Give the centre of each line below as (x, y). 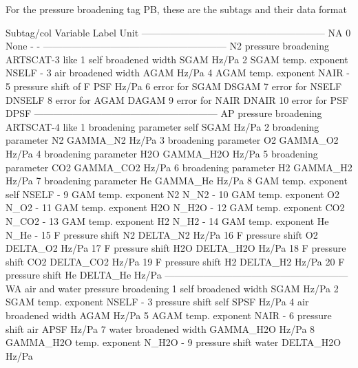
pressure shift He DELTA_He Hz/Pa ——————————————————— (177, 275)
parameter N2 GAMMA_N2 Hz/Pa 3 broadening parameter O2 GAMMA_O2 (172, 140)
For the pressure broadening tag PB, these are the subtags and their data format (176, 9)
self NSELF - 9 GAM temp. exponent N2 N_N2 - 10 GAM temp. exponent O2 (173, 194)
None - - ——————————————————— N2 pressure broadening (168, 46)
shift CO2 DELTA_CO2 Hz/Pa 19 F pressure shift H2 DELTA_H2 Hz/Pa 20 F (175, 261)
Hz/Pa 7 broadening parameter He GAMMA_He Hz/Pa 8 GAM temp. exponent (177, 181)
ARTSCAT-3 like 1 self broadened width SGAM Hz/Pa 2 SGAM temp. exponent (177, 59)
